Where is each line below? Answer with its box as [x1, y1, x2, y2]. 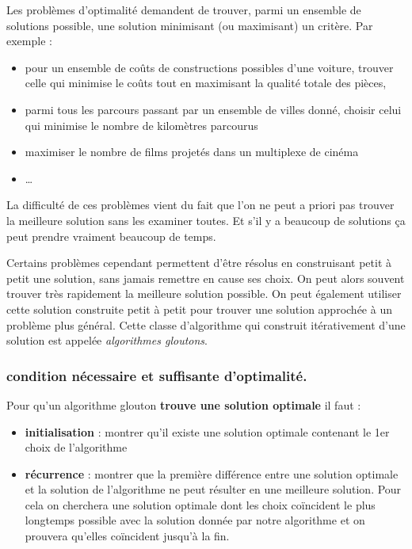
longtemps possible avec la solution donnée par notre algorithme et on [25, 512, 365, 528]
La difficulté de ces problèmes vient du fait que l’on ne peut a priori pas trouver [6, 196, 395, 213]
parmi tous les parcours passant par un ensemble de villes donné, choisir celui [25, 101, 402, 117]
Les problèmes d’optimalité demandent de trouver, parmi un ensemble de [6, 2, 361, 17]
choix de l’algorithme [25, 439, 128, 456]
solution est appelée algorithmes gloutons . [6, 332, 208, 349]
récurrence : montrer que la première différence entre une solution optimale [25, 465, 399, 482]
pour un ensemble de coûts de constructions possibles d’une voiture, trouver [25, 59, 394, 75]
